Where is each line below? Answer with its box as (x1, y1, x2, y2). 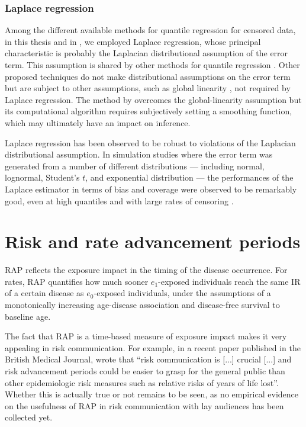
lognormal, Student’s (5, 171, 80, 184)
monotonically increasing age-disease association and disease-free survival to (5, 298, 280, 311)
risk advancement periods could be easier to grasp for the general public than (5, 365, 285, 377)
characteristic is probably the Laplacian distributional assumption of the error (5, 47, 288, 59)
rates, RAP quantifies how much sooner (5, 275, 149, 287)
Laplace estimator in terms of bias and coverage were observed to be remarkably (5, 182, 297, 195)
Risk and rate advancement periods (5, 229, 301, 253)
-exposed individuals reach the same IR (158, 275, 301, 287)
